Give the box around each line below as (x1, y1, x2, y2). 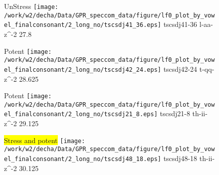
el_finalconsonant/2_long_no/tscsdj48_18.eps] (4, 156, 161, 163)
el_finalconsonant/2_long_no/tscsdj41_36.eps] (4, 21, 161, 29)
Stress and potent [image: (4, 135, 85, 145)
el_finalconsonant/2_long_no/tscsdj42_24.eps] (4, 66, 161, 73)
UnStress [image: (4, 1, 59, 11)
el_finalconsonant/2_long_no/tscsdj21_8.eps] (4, 111, 158, 118)
